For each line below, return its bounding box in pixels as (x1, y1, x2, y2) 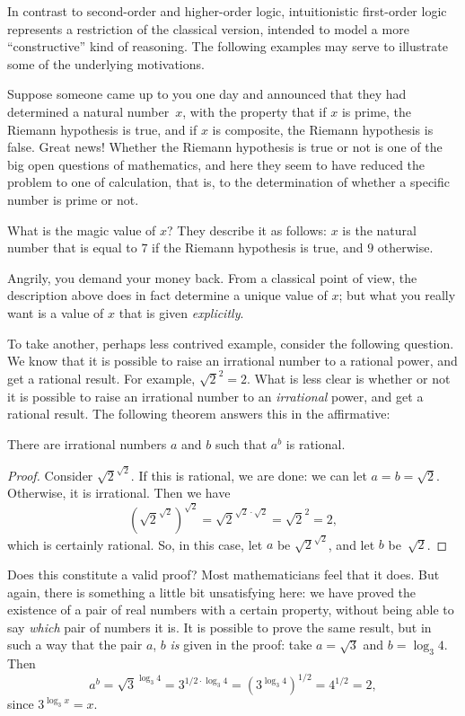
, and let (328, 535, 375, 553)
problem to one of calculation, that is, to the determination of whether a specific (7, 172, 450, 191)
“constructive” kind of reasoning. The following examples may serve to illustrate (7, 37, 448, 56)
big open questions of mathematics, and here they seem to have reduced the (7, 155, 426, 173)
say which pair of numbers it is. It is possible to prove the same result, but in (7, 617, 432, 636)
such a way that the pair (7, 635, 143, 654)
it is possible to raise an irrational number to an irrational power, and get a (7, 386, 424, 405)
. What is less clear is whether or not (247, 368, 451, 387)
